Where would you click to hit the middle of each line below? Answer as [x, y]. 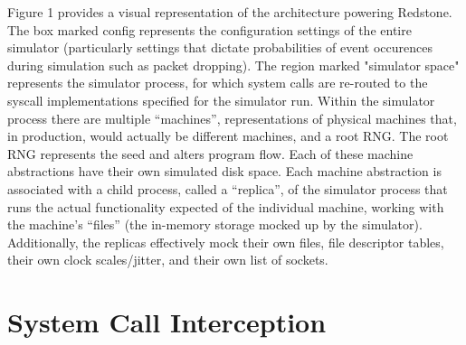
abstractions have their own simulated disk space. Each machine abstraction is [224, 171]
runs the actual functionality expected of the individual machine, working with [226, 206]
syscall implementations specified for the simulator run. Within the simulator [221, 100]
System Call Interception [167, 322]
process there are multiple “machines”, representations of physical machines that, [232, 118]
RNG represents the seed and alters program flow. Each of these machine [210, 153]
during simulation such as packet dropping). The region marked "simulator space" [233, 65]
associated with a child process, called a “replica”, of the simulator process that [228, 188]
